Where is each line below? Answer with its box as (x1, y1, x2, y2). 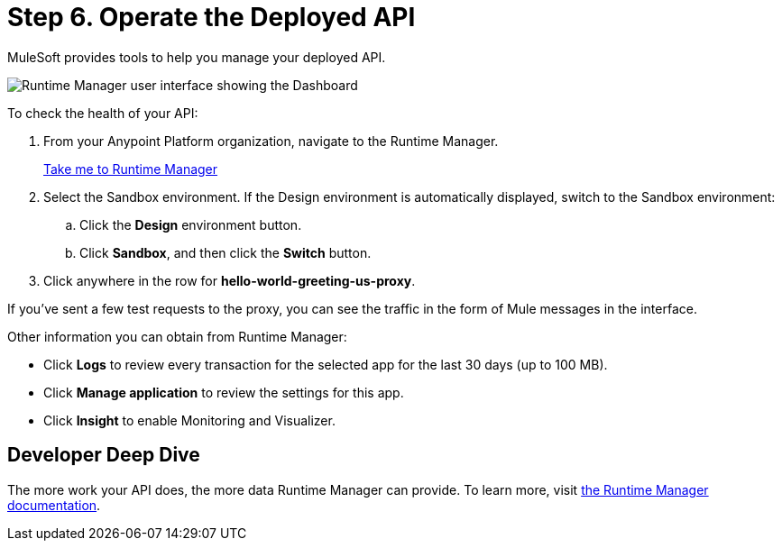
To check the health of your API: (7, 105, 198, 121)
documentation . (7, 497, 101, 513)
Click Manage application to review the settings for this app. (43, 384, 404, 400)
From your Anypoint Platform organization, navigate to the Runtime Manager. (43, 132, 499, 149)
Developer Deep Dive (7, 443, 200, 467)
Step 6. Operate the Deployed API (7, 2, 416, 32)
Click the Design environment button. (79, 216, 302, 233)
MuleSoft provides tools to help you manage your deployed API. (7, 49, 386, 65)
